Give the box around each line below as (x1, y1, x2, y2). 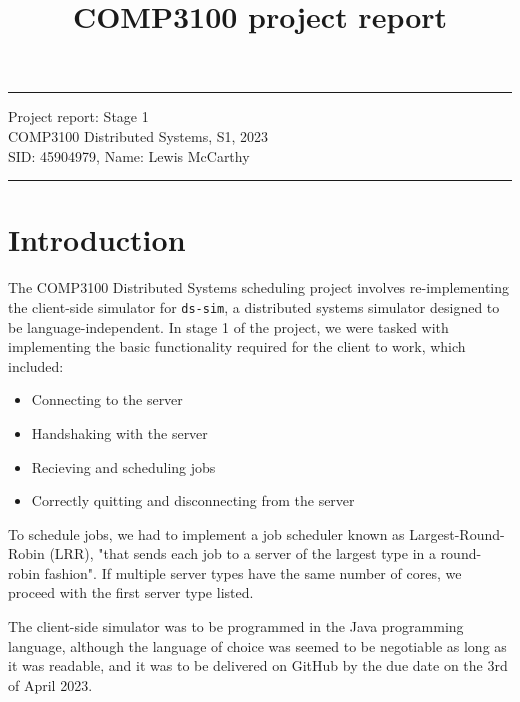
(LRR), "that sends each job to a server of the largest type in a (49, 543, 436, 564)
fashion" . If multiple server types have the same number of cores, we (44, 562, 462, 583)
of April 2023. (8, 674, 93, 695)
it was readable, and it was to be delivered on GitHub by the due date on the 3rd (8, 655, 508, 676)
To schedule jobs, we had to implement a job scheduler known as (8, 523, 405, 544)
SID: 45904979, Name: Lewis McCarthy (8, 145, 250, 166)
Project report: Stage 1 (8, 106, 149, 127)
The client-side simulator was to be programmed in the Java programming (8, 616, 464, 637)
